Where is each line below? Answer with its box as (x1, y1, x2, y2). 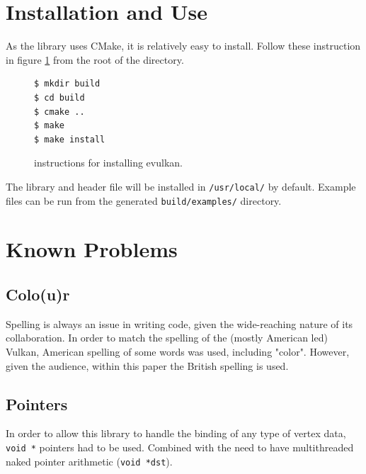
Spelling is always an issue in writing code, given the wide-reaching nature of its (6, 316, 353, 331)
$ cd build (34, 92, 85, 103)
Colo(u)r (6, 283, 70, 305)
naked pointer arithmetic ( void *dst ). (6, 453, 173, 468)
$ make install (34, 134, 105, 145)
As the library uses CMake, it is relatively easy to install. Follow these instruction (6, 38, 361, 53)
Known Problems (6, 235, 178, 264)
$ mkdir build (34, 79, 101, 89)
